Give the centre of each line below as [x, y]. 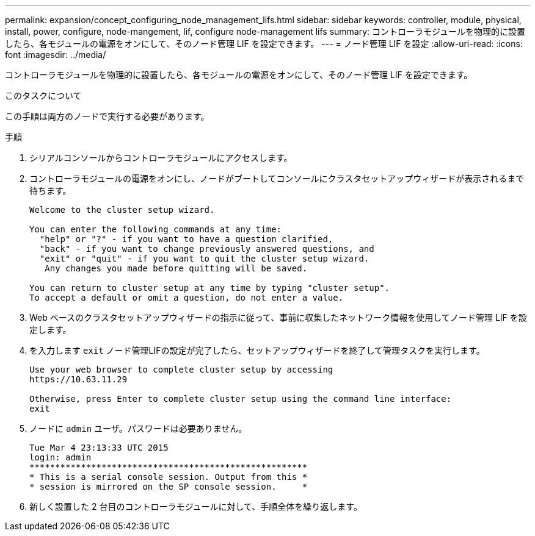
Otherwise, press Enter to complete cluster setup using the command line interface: [241, 399]
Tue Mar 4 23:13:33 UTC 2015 [99, 448]
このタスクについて [43, 95]
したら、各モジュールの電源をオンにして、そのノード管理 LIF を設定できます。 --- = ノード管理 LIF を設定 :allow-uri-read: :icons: [264, 44]
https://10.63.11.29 [78, 379]
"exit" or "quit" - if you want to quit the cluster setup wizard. [204, 259]
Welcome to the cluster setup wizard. [122, 210]
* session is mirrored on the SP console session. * [169, 487]
